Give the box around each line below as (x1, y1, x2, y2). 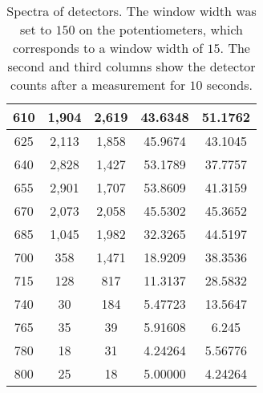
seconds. (206, 75, 253, 94)
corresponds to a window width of (13, 38, 204, 57)
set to (20, 20, 52, 38)
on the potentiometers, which (79, 20, 244, 38)
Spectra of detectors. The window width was (6, 2, 257, 20)
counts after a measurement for (10, 75, 186, 94)
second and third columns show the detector (7, 57, 256, 75)
